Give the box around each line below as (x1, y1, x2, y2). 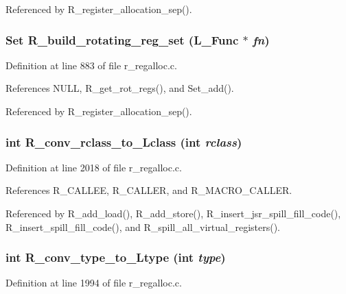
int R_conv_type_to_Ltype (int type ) (5, 249, 226, 266)
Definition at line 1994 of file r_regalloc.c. (5, 275, 182, 290)
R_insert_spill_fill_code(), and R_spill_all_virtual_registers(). (5, 219, 280, 234)
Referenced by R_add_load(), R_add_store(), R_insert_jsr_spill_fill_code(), (5, 206, 341, 220)
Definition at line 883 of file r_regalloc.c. (5, 58, 177, 72)
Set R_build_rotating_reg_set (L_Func (5, 31, 239, 48)
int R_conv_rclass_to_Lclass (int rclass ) (5, 133, 242, 150)
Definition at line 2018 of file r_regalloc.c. (5, 160, 182, 174)
